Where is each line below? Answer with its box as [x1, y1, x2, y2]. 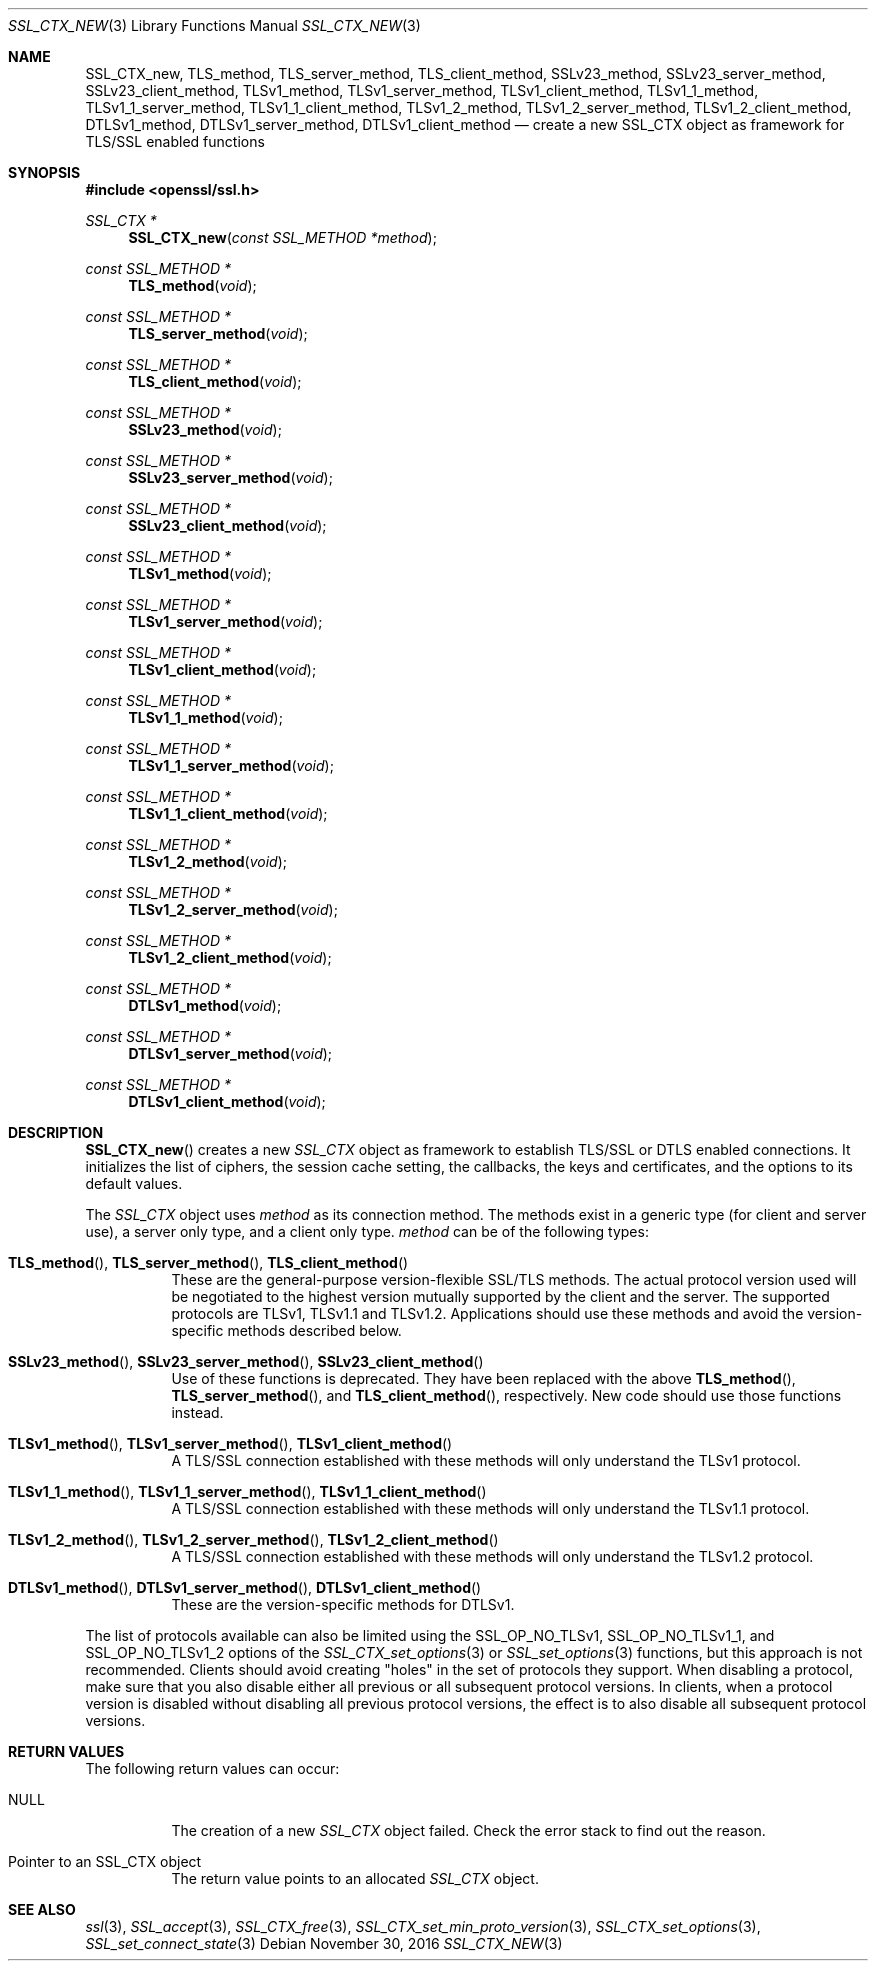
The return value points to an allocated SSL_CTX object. [171, 1870, 539, 1887]
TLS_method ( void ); [128, 277, 257, 294]
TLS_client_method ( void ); [128, 373, 302, 390]
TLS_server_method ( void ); [128, 325, 308, 342]
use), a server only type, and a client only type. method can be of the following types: [85, 1223, 649, 1240]
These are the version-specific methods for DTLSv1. [171, 1596, 515, 1613]
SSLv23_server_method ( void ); [128, 469, 333, 486]
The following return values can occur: [85, 1760, 340, 1777]
